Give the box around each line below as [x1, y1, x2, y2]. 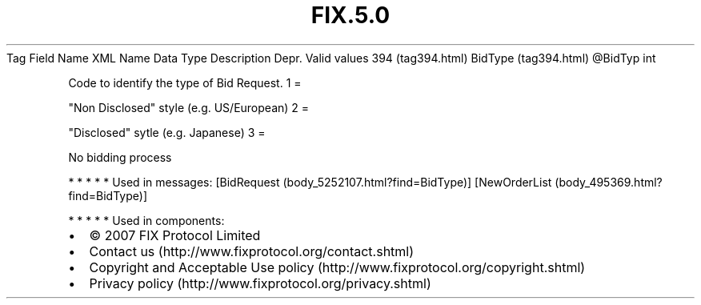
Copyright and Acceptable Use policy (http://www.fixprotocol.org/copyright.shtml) [89, 259, 586, 275]
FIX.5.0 [310, 2, 391, 29]
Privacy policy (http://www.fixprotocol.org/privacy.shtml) [89, 275, 431, 291]
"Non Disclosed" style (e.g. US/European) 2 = [68, 100, 310, 114]
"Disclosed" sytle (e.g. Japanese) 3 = [68, 125, 266, 139]
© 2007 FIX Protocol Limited [89, 227, 261, 243]
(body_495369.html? [555, 175, 663, 189]
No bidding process [68, 150, 172, 164]
